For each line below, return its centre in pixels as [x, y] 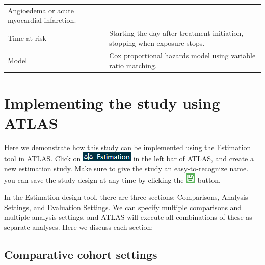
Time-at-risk [27, 37]
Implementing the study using [112, 102]
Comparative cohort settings [81, 254]
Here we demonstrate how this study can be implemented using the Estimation [128, 147]
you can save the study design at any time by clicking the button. [113, 180]
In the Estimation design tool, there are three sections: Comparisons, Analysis [126, 197]
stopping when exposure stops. [157, 42]
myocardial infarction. [42, 20]
